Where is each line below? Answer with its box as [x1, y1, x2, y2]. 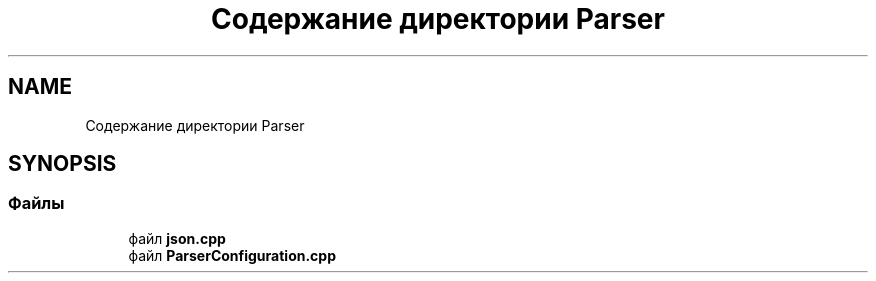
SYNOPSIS [8, 151, 117, 177]
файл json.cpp [128, 229, 226, 247]
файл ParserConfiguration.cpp [128, 246, 337, 264]
